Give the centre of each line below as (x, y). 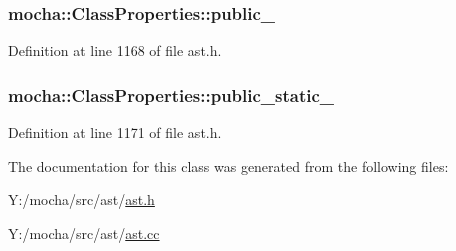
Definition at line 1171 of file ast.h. (115, 132)
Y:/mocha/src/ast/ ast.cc (84, 232)
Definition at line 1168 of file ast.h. (115, 50)
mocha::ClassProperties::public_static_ (171, 94)
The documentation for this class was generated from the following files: (228, 165)
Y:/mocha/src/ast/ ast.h (81, 199)
